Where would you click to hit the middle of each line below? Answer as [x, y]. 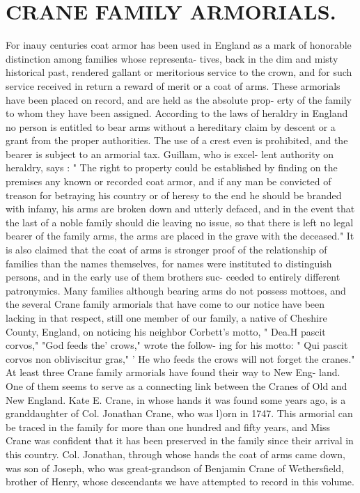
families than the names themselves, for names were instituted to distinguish [169, 263]
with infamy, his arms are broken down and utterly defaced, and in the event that [180, 209]
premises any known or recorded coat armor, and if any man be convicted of [169, 181]
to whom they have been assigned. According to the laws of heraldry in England [177, 113]
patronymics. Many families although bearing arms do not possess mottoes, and [176, 290]
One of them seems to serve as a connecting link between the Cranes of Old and [177, 385]
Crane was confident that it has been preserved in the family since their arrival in [180, 440]
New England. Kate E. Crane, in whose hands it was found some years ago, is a [176, 399]
